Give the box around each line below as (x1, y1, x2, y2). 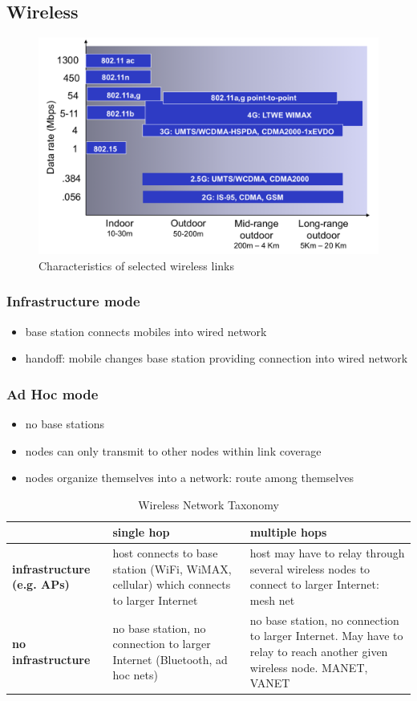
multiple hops (249, 524, 327, 541)
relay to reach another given (249, 643, 388, 660)
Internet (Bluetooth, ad (112, 650, 228, 667)
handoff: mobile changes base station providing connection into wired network (25, 350, 408, 367)
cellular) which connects (112, 576, 231, 593)
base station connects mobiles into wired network (25, 322, 267, 339)
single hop (112, 524, 170, 541)
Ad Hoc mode (6, 383, 99, 403)
